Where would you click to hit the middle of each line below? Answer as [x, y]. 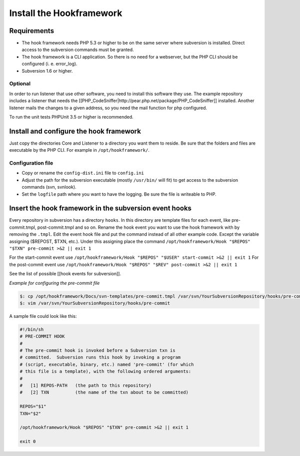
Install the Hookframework [66, 13]
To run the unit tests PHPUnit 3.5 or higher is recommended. [71, 117]
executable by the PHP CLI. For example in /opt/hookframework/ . [79, 150]
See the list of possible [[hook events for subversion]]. [65, 274]
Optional [20, 84]
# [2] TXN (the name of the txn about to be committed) [104, 392]
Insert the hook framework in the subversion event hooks [100, 208]
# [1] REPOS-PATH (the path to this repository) [86, 386]
